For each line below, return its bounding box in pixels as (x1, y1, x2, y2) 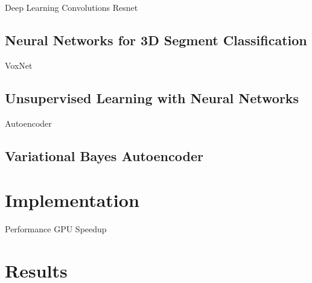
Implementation (5, 188, 139, 212)
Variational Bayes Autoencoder (5, 146, 203, 165)
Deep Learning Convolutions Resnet (5, 1, 138, 13)
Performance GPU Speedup (5, 223, 107, 235)
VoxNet (5, 59, 33, 71)
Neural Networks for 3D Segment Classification (5, 30, 307, 49)
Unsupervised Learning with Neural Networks (5, 88, 299, 107)
